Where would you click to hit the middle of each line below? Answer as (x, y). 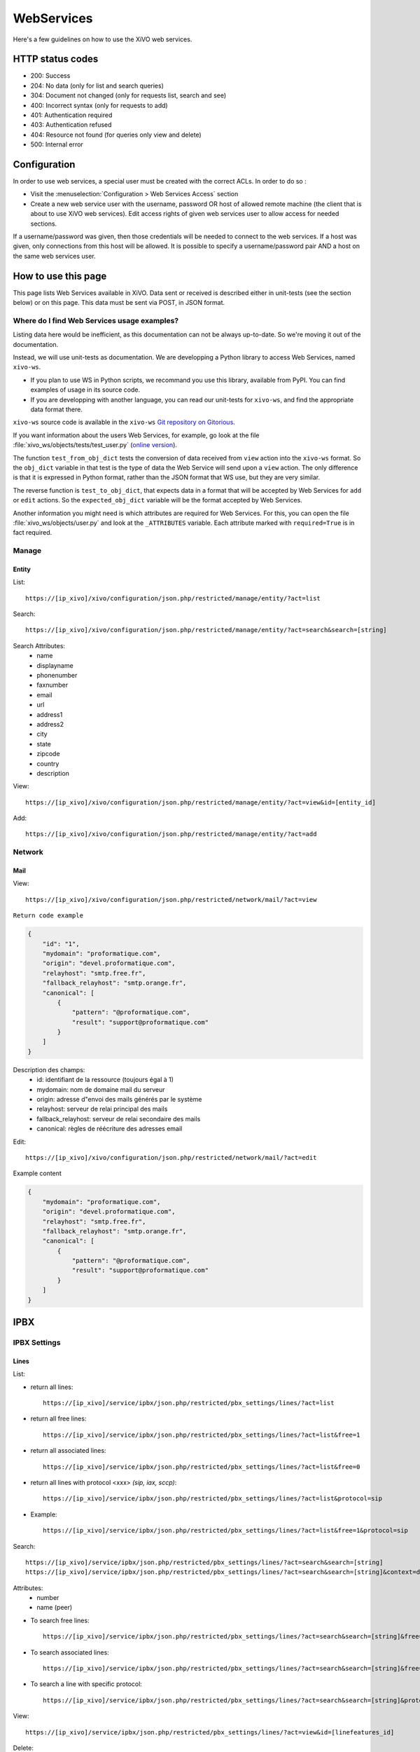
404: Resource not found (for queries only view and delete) (116, 135)
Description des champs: (49, 1069)
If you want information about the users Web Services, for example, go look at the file (136, 435)
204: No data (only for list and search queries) (97, 85)
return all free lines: (58, 1418)
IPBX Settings (37, 1343)
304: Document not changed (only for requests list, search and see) (128, 95)
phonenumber (57, 675)
